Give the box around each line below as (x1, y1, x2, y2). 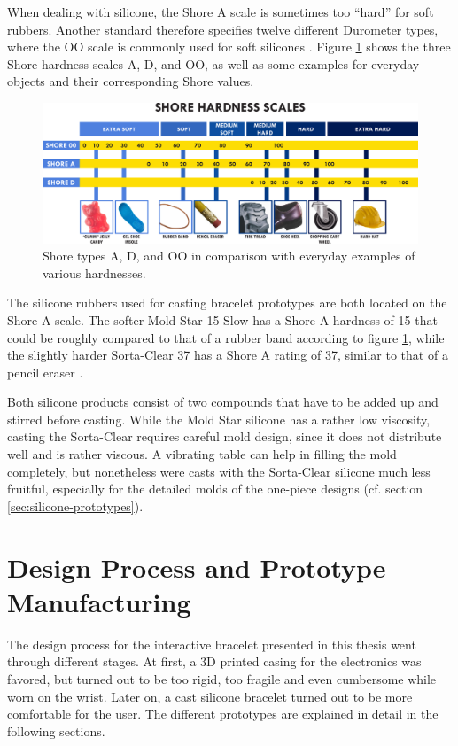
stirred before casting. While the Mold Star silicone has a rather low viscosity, (7, 409, 431, 428)
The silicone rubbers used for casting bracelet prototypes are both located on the (7, 293, 447, 312)
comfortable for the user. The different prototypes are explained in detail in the (7, 704, 439, 723)
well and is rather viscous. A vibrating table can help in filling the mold (7, 445, 397, 463)
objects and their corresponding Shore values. (7, 72, 254, 90)
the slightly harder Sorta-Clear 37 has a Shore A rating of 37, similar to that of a (7, 346, 448, 364)
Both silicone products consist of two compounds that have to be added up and (7, 392, 439, 411)
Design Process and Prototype (7, 548, 386, 585)
